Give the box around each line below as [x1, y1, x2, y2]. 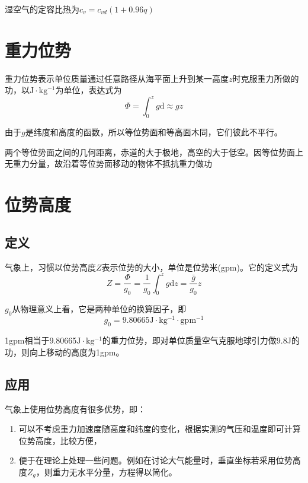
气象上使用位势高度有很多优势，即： [5, 402, 146, 415]
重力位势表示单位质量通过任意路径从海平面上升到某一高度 [5, 72, 229, 84]
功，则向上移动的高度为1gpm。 [5, 345, 124, 358]
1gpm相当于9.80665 [5, 334, 77, 347]
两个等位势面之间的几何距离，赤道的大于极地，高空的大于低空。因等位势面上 [5, 145, 303, 158]
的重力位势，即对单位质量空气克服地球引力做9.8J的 [102, 334, 300, 347]
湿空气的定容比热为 [5, 3, 79, 15]
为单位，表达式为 [55, 84, 122, 96]
